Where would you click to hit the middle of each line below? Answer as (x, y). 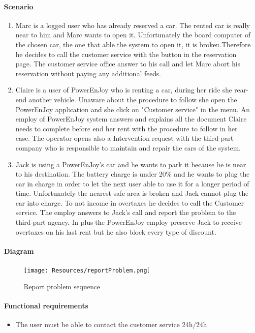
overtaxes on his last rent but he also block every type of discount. (116, 231)
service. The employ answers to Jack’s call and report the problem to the (126, 212)
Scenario (19, 6)
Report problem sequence (62, 286)
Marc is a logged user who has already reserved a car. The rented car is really (133, 25)
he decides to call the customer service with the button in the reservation (126, 54)
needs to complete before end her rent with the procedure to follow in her (127, 128)
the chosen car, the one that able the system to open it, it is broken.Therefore (133, 44)
